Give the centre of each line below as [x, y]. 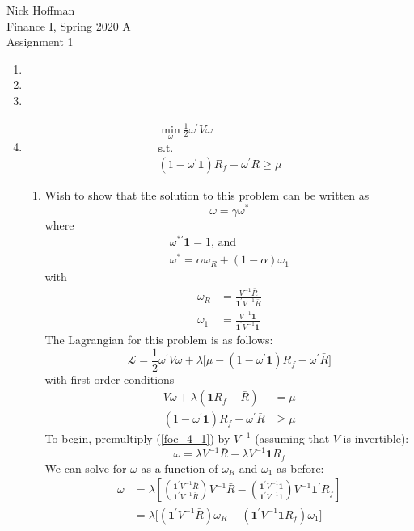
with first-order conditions [110, 379]
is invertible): [376, 438]
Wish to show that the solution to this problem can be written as [207, 194]
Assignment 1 [40, 42]
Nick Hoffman [41, 10]
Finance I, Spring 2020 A [69, 25]
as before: [300, 468]
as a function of [180, 468]
